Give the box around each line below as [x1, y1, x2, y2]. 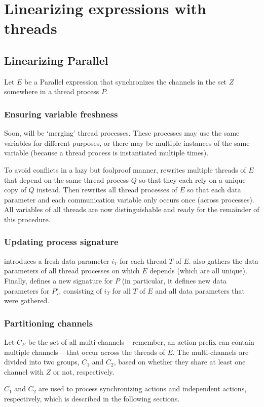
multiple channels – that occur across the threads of [4, 346, 165, 357]
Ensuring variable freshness [4, 107, 118, 120]
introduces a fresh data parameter [4, 255, 109, 266]
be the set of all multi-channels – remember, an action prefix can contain [28, 336, 254, 347]
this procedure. [4, 214, 51, 224]
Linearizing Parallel [4, 52, 108, 68]
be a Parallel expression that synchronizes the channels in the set [24, 76, 227, 87]
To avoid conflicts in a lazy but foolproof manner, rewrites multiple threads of [4, 164, 246, 175]
